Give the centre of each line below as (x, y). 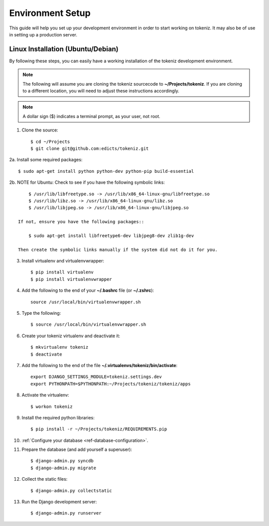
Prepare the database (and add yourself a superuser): (77, 450)
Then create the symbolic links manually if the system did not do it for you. (118, 250)
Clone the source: (40, 130)
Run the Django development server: (59, 502)
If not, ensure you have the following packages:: (81, 222)
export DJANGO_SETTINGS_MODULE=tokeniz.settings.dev (96, 377)
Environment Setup (50, 13)
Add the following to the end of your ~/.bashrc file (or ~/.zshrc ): (88, 290)
